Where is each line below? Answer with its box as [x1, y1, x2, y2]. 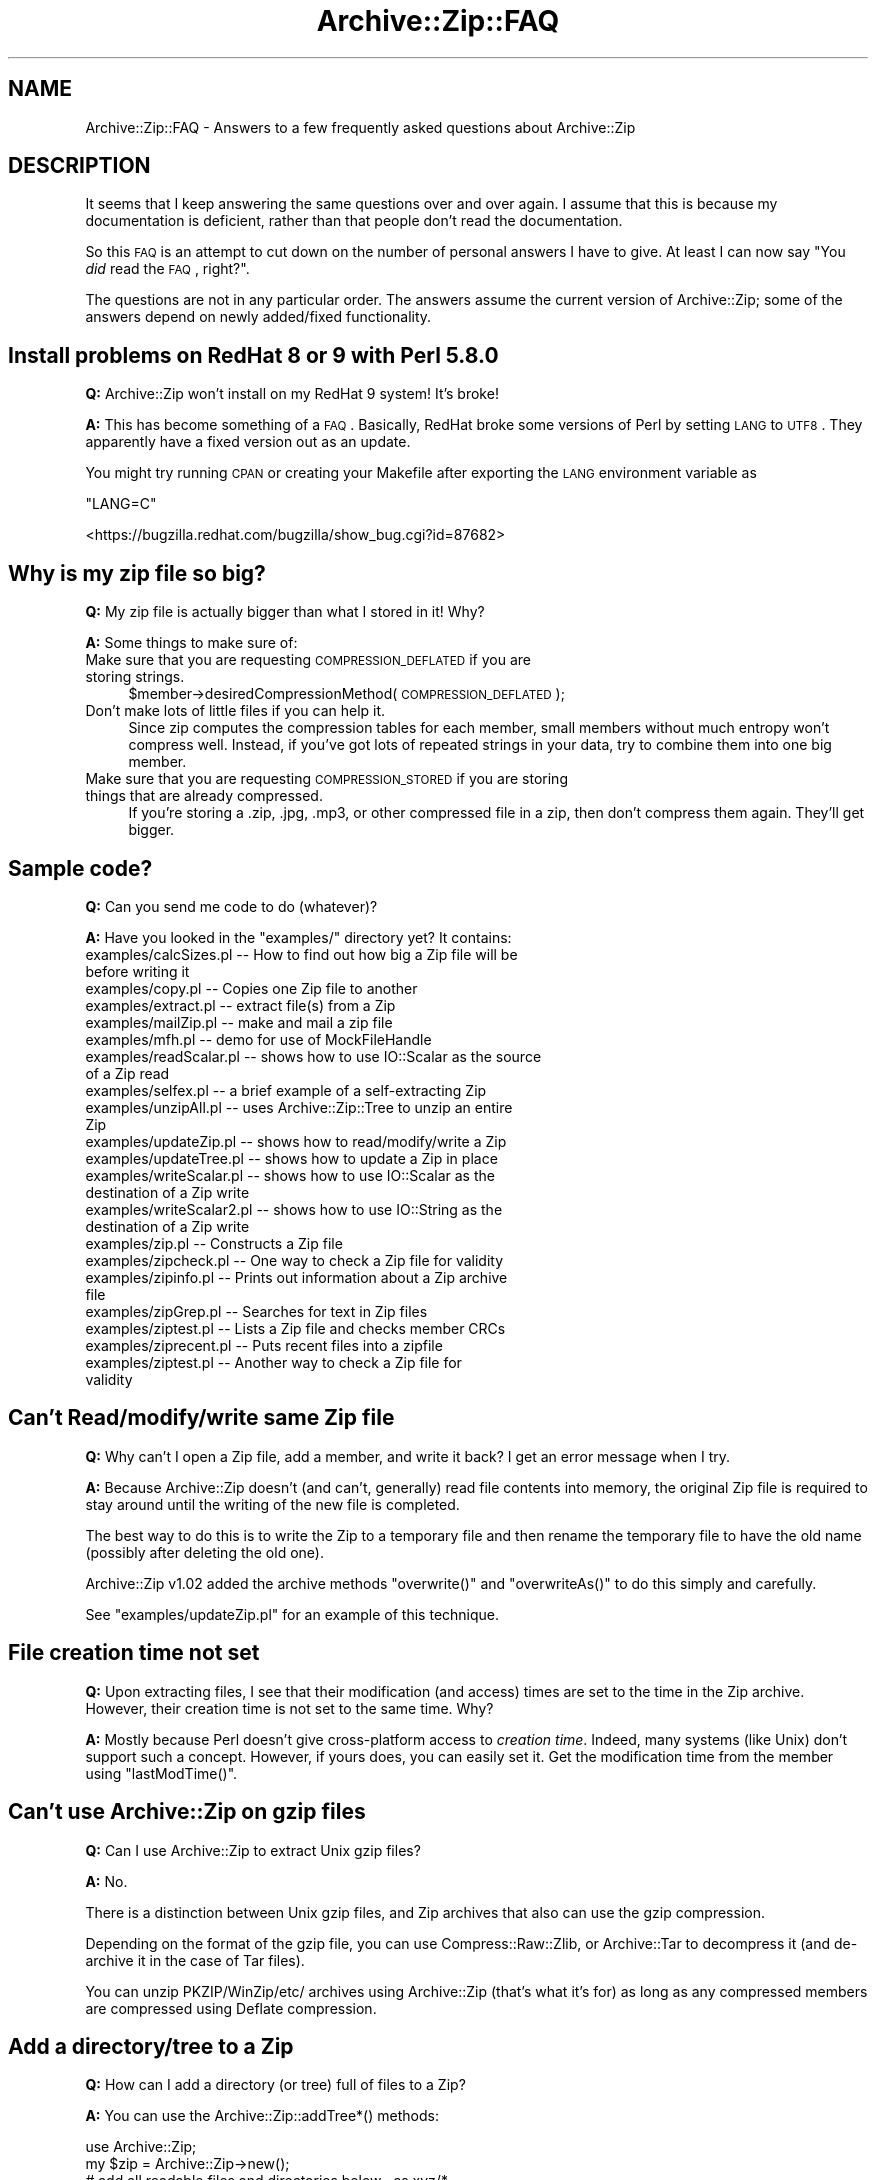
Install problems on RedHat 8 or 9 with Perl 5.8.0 [8, 342, 499, 368]
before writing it [85, 962, 190, 980]
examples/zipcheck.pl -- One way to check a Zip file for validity [85, 1251, 504, 1269]
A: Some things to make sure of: [85, 634, 298, 652]
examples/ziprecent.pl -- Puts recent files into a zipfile [85, 1336, 443, 1354]
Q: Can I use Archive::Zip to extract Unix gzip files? [85, 1841, 421, 1859]
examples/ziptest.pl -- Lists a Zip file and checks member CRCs [85, 1319, 506, 1337]
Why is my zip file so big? [8, 560, 266, 586]
